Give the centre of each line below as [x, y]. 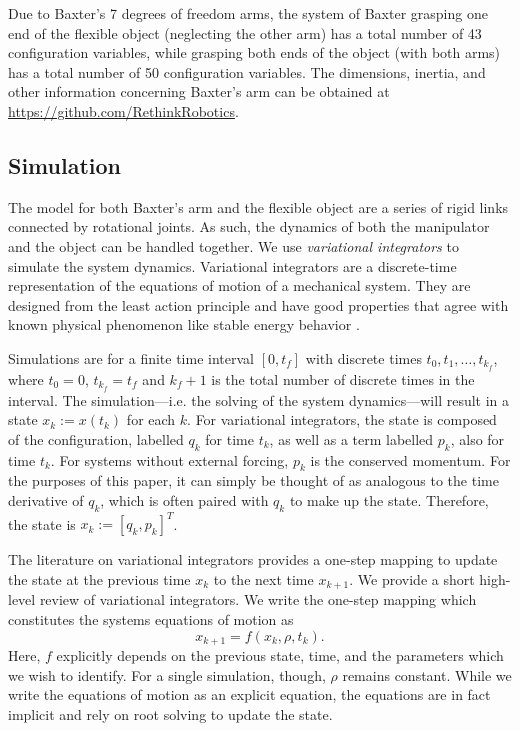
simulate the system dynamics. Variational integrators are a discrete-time [232, 265]
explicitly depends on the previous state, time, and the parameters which [280, 655]
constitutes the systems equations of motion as [151, 618]
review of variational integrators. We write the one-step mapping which [258, 599]
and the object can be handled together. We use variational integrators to [233, 245]
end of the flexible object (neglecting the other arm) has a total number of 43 [245, 32]
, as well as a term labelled [351, 438]
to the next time [263, 578]
